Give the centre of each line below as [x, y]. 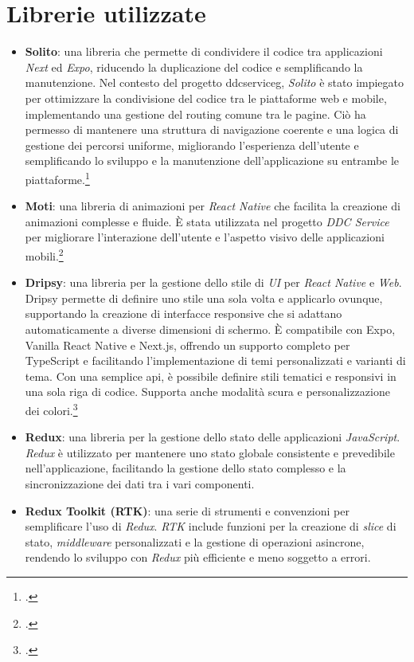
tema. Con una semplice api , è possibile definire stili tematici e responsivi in [211, 376]
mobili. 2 [44, 254]
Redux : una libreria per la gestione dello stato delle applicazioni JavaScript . [213, 437]
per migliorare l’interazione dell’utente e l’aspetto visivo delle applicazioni [205, 237]
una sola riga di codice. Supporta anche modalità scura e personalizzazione [207, 392]
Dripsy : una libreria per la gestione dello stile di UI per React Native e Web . [213, 282]
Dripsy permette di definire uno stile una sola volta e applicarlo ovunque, [204, 298]
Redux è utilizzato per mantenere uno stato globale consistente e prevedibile [210, 452]
